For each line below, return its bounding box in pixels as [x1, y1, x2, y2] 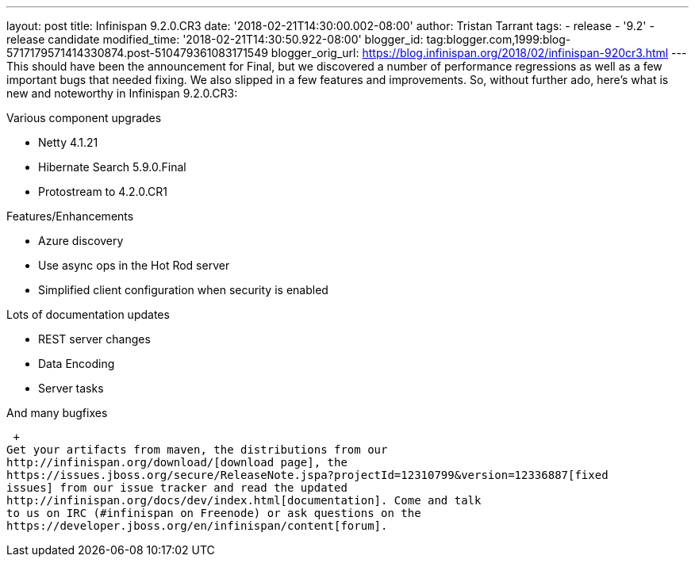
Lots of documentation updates [6, 308, 170, 321]
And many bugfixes [6, 406, 108, 419]
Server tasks [38, 381, 104, 395]
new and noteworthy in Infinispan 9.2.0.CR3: [6, 86, 238, 100]
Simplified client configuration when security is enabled [38, 283, 328, 297]
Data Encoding [38, 357, 115, 370]
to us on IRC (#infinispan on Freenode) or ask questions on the [6, 507, 421, 519]
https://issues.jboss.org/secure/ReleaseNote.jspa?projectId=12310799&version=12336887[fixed [6, 469, 609, 481]
